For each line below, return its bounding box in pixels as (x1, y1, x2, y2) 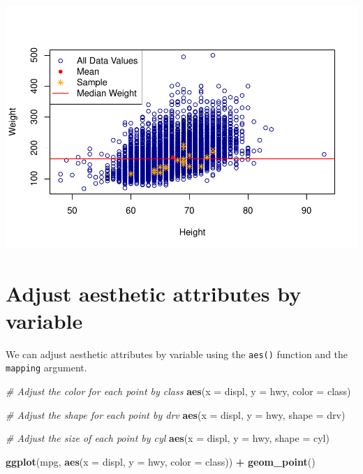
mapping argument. (6, 360, 87, 375)
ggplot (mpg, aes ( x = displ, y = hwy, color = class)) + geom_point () (6, 454, 316, 468)
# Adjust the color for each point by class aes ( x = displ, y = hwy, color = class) (6, 384, 351, 399)
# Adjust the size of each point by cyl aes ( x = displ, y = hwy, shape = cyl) (6, 431, 329, 445)
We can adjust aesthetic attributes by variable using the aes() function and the (6, 346, 348, 361)
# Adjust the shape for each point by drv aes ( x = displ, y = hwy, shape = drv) (6, 407, 346, 422)
